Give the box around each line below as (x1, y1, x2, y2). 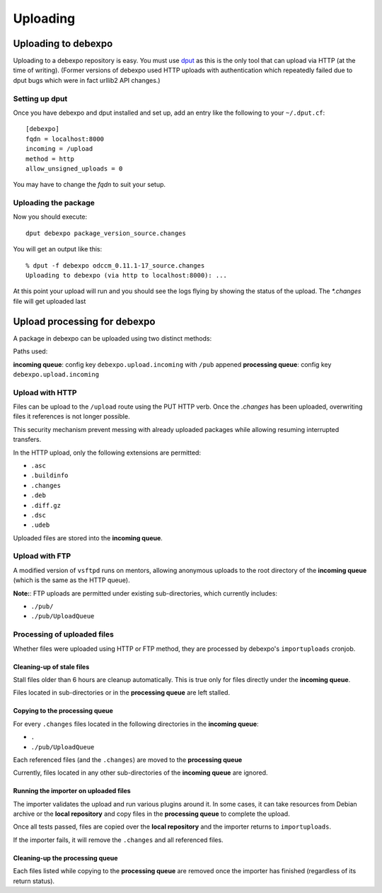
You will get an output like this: (13, 245, 103, 254)
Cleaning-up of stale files (13, 662, 90, 671)
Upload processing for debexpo (13, 315, 156, 327)
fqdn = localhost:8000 (25, 135, 105, 143)
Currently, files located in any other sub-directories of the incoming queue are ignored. (13, 768, 268, 777)
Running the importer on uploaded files (13, 787, 131, 795)
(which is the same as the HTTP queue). (13, 576, 130, 584)
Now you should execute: (13, 212, 88, 221)
